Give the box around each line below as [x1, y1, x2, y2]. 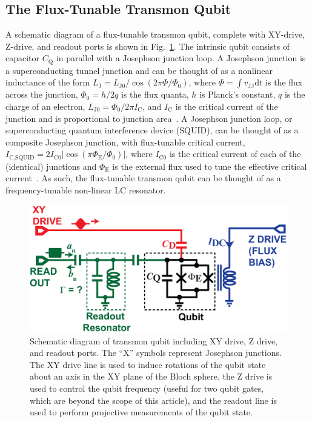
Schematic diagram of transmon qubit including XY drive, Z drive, [30, 334, 277, 347]
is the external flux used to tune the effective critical [112, 159, 307, 172]
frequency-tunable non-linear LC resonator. [5, 184, 166, 196]
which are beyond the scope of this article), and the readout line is [30, 394, 277, 406]
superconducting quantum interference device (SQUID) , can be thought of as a [5, 124, 299, 136]
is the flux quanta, [121, 88, 189, 101]
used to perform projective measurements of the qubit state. [30, 406, 253, 418]
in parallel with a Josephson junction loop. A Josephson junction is [56, 52, 306, 64]
